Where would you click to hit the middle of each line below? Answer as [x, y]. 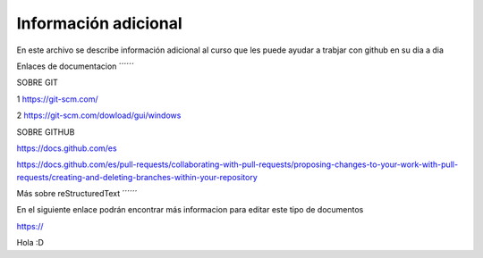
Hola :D [30, 243]
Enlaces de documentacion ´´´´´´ [75, 66]
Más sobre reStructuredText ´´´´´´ [77, 194]
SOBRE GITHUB [46, 132]
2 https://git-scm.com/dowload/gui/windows [99, 115]
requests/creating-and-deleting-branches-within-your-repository [137, 177]
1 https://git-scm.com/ [57, 99]
